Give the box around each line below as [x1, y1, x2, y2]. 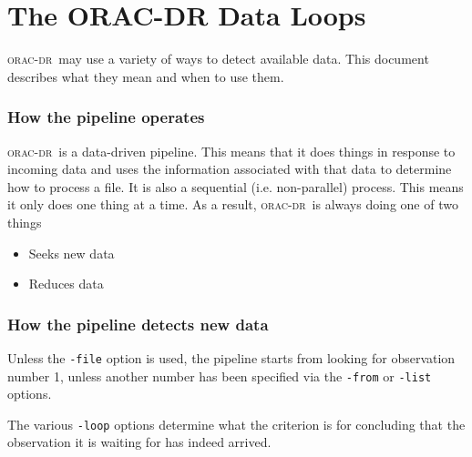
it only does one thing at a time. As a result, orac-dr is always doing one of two [7, 195, 458, 214]
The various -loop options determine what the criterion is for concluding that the [7, 414, 466, 433]
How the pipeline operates [7, 106, 205, 128]
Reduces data [28, 274, 104, 293]
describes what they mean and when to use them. [7, 66, 284, 86]
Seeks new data [28, 243, 115, 262]
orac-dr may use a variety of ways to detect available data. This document [7, 49, 429, 68]
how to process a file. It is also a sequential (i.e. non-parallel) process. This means [7, 177, 464, 196]
